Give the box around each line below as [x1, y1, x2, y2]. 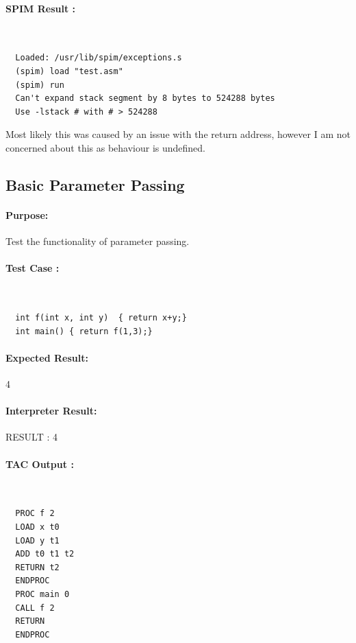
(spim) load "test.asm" [15, 66, 123, 76]
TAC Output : [5, 456, 74, 471]
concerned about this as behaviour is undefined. [5, 140, 206, 154]
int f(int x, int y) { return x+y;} [15, 313, 187, 323]
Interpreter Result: [5, 404, 97, 418]
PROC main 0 [15, 589, 70, 600]
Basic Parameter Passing [5, 174, 185, 195]
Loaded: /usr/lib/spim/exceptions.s [15, 53, 182, 63]
